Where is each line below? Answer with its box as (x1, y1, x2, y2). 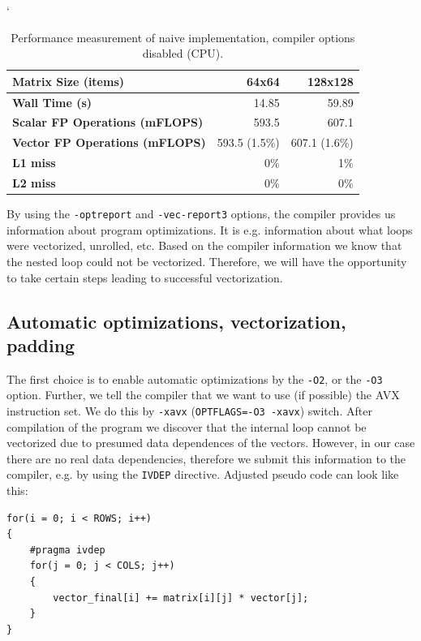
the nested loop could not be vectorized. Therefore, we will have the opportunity (6, 252, 407, 269)
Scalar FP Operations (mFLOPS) (12, 114, 204, 131)
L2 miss (12, 174, 56, 191)
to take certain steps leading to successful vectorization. (6, 269, 283, 286)
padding (6, 332, 75, 357)
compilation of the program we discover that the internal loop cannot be (6, 418, 367, 435)
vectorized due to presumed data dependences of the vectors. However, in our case (6, 434, 415, 451)
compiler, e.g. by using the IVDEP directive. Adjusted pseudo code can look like (6, 466, 399, 483)
